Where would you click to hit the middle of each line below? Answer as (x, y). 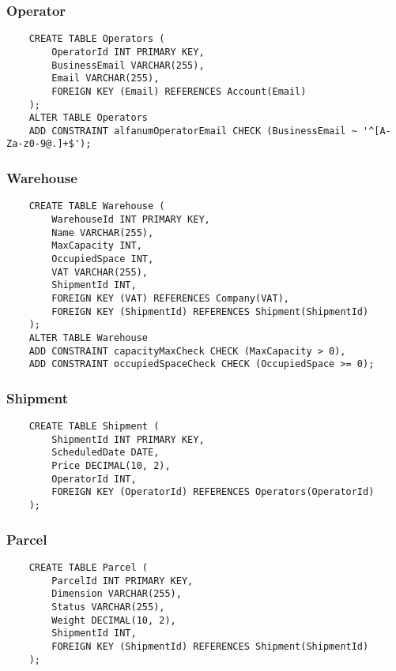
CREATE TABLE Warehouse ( (97, 206)
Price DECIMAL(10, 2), (111, 466)
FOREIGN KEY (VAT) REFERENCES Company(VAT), (170, 298)
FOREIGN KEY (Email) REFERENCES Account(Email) (179, 91)
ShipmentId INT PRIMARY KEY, (128, 439)
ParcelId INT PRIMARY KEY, (123, 581)
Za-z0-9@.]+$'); (49, 144)
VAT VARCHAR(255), (100, 272)
